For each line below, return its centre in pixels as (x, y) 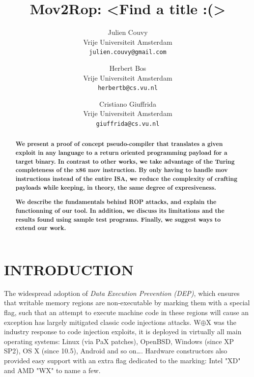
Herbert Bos (128, 68)
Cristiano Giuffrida (128, 103)
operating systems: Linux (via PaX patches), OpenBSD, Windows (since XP (119, 341)
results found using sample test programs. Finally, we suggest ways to (118, 219)
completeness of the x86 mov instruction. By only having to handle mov (122, 170)
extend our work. (41, 228)
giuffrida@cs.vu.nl (128, 124)
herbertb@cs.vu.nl (128, 88)
